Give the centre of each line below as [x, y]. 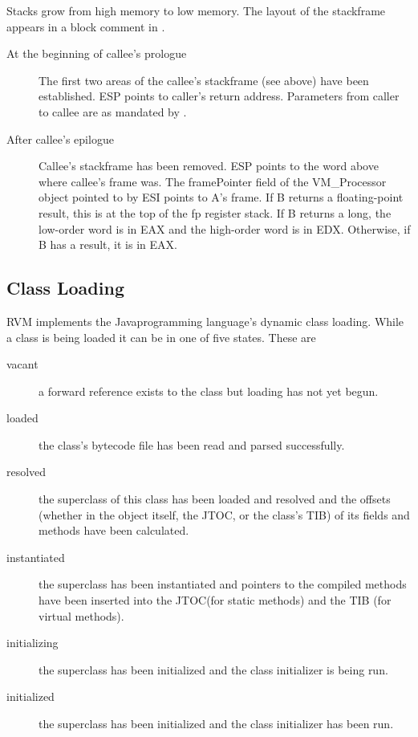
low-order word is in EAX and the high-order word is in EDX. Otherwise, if [225, 228]
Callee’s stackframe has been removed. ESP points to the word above [209, 166]
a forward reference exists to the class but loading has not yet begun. [209, 391]
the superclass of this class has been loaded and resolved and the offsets [215, 499]
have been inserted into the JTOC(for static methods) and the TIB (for [215, 600]
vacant [22, 364]
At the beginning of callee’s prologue [97, 53]
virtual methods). [81, 615]
